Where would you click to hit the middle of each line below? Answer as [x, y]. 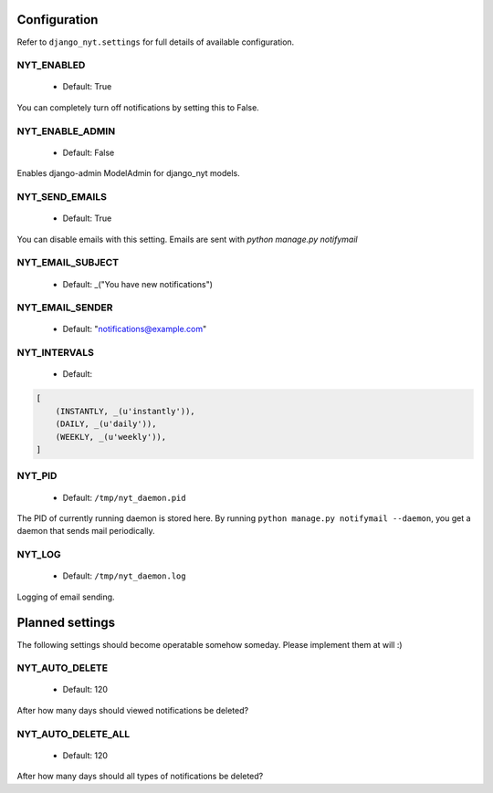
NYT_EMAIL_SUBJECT [68, 263]
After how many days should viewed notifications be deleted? [133, 710]
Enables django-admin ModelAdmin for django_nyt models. [129, 173]
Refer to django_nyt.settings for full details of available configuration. [156, 42]
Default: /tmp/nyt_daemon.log [124, 576]
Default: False [89, 152]
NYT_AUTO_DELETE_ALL [73, 734]
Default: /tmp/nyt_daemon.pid [124, 497]
